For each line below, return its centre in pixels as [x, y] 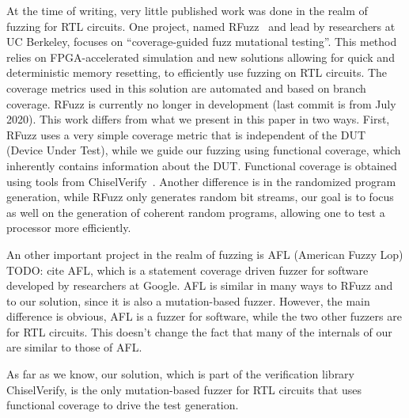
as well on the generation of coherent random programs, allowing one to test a [196, 212]
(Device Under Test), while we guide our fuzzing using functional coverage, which [204, 150]
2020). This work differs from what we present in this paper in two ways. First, [198, 119]
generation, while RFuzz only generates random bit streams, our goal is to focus [200, 197]
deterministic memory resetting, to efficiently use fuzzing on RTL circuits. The [197, 72]
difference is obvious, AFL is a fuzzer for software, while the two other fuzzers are [204, 316]
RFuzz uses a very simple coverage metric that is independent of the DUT [186, 134]
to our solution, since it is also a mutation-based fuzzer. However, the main [188, 300]
